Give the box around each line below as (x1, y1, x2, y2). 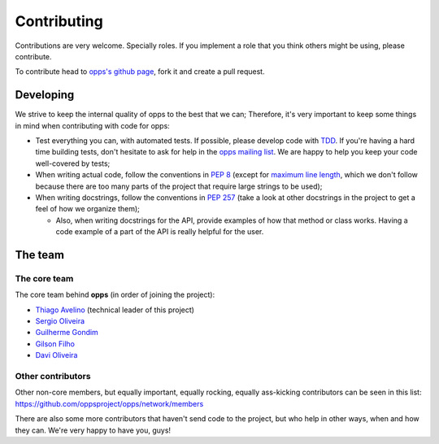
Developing (15, 88, 75, 102)
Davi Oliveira (35, 350, 78, 360)
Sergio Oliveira (35, 316, 85, 326)
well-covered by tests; (35, 159, 111, 168)
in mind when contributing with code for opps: (15, 120, 170, 130)
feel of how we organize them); (35, 204, 140, 214)
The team (15, 248, 65, 262)
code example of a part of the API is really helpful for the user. (55, 227, 264, 237)
